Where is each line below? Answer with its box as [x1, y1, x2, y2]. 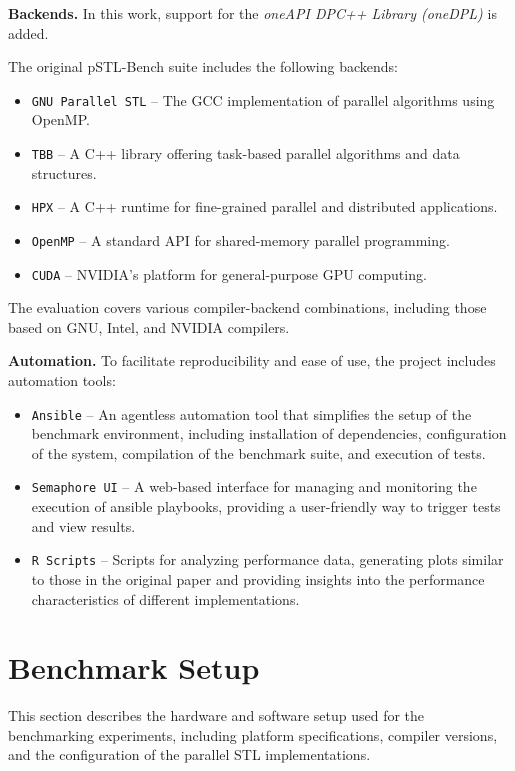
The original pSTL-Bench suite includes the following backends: [8, 56, 398, 77]
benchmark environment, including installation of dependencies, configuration [31, 423, 507, 444]
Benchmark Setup [8, 647, 260, 688]
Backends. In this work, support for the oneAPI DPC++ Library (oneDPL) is [8, 3, 497, 23]
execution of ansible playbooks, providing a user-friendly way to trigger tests [31, 496, 501, 517]
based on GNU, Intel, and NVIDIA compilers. [8, 316, 290, 337]
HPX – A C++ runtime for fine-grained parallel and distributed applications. [31, 196, 498, 217]
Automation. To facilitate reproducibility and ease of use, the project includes [8, 350, 496, 371]
